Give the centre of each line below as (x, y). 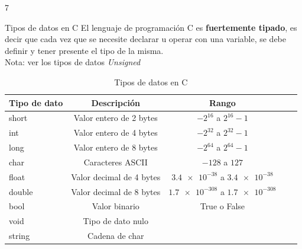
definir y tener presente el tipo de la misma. (84, 50)
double (21, 191)
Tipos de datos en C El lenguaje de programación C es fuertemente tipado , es (151, 27)
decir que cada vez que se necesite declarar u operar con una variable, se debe (146, 39)
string (20, 236)
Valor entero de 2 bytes (116, 118)
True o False (223, 206)
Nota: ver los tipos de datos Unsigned (73, 62)
